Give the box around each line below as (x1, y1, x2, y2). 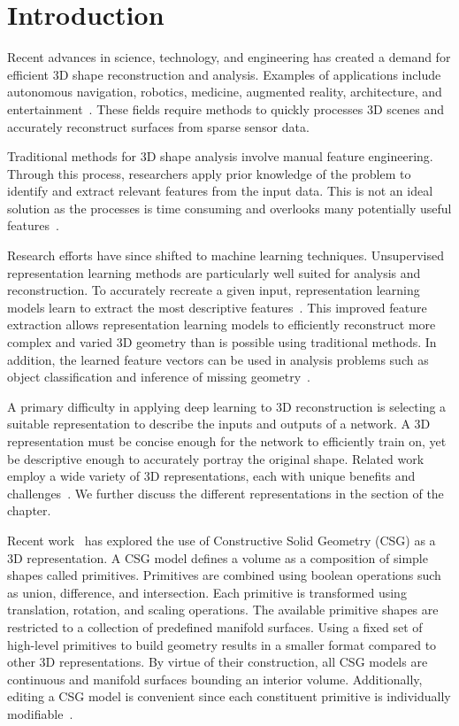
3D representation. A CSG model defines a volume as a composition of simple (7, 548, 428, 567)
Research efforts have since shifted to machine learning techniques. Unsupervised (7, 246, 444, 265)
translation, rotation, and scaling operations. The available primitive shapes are (7, 600, 439, 619)
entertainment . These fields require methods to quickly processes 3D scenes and (7, 99, 445, 118)
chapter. (7, 501, 51, 520)
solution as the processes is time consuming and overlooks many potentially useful (7, 198, 452, 217)
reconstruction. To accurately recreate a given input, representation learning (7, 281, 420, 299)
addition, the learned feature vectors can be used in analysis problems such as (7, 350, 429, 368)
